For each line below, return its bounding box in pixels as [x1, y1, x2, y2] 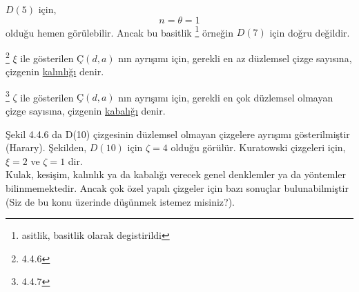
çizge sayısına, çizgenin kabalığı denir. [6, 103, 166, 117]
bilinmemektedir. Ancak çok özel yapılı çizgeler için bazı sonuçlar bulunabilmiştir [6, 180, 349, 195]
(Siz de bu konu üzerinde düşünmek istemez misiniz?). [6, 194, 235, 208]
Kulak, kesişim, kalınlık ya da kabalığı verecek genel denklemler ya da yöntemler [6, 167, 346, 182]
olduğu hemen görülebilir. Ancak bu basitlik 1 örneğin [6, 23, 234, 39]
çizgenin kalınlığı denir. [6, 64, 104, 79]
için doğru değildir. [269, 25, 350, 39]
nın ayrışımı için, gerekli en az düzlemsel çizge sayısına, [118, 50, 352, 65]
